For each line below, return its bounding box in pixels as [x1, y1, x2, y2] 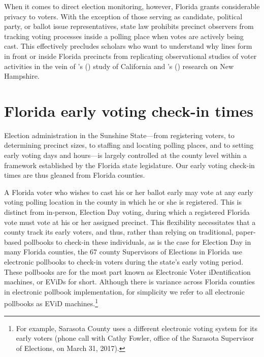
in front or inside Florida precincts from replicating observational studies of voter [4, 50, 257, 61]
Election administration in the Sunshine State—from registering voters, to [4, 129, 235, 140]
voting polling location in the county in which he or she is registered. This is [4, 197, 242, 207]
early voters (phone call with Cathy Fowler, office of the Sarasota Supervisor [16, 333, 254, 343]
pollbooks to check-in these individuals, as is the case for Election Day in [23, 236, 251, 247]
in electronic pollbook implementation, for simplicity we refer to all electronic [4, 286, 245, 297]
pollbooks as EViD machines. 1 [4, 297, 98, 309]
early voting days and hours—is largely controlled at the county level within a [4, 150, 247, 160]
